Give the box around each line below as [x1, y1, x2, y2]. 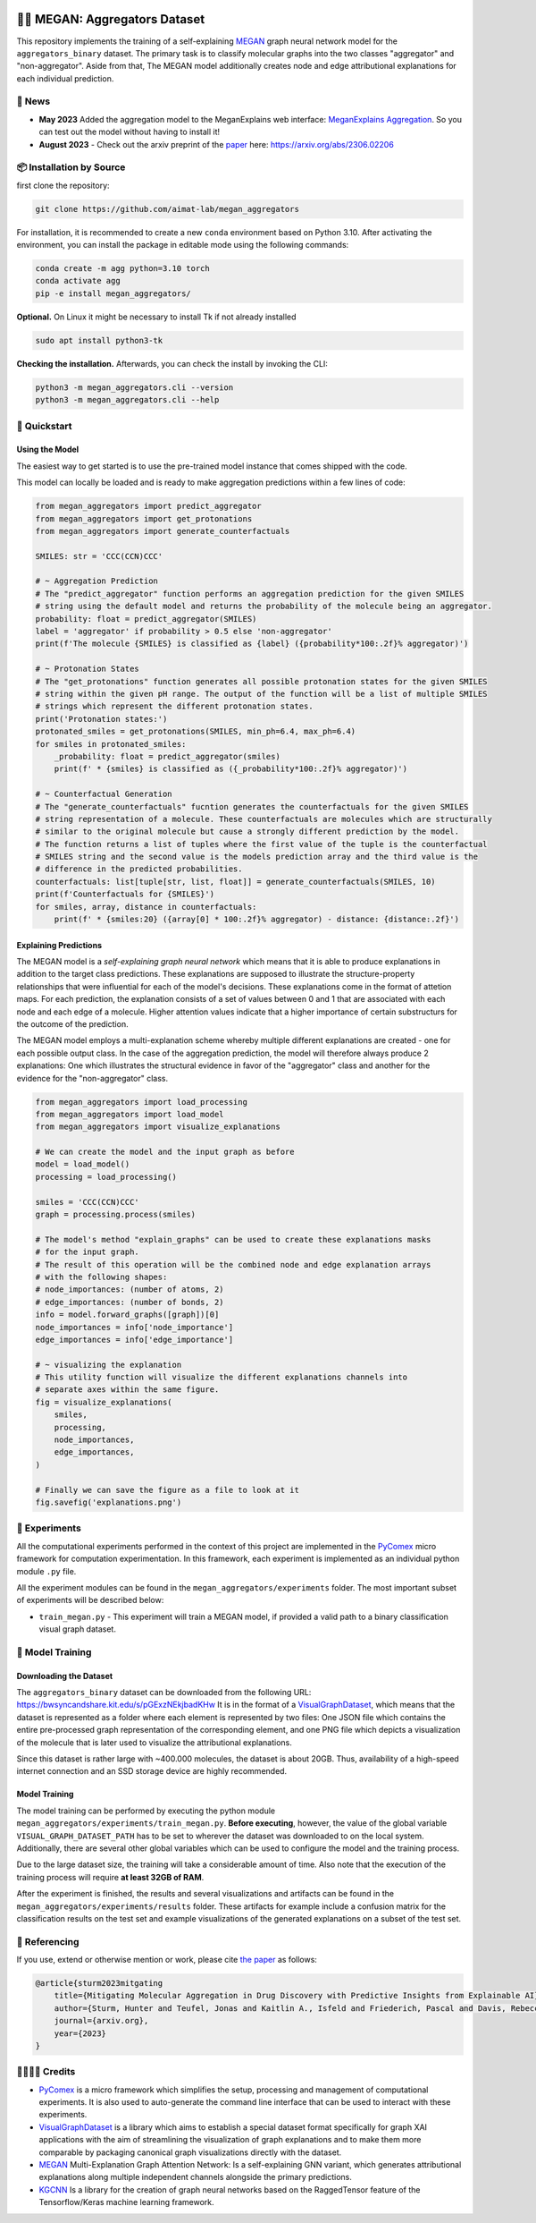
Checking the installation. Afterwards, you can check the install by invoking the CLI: [16, 358, 328, 369]
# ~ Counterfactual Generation [35, 789, 173, 800]
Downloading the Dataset [16, 1670, 113, 1681]
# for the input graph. [35, 1247, 140, 1257]
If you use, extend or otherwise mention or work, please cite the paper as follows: [16, 1955, 317, 1965]
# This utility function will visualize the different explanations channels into [35, 1372, 408, 1382]
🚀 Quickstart [16, 420, 72, 432]
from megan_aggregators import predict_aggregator [35, 501, 263, 512]
